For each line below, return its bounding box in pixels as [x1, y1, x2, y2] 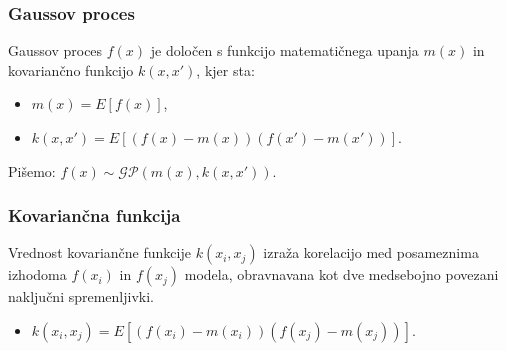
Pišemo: [8, 160, 56, 181]
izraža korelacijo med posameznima [263, 242, 479, 263]
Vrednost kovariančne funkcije [8, 242, 191, 263]
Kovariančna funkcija [8, 203, 181, 228]
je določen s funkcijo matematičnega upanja [150, 40, 419, 61]
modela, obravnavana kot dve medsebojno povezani [184, 264, 499, 285]
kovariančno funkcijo [8, 59, 134, 80]
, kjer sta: [196, 59, 255, 80]
